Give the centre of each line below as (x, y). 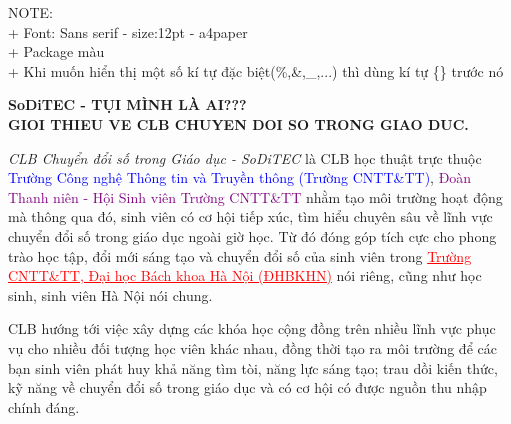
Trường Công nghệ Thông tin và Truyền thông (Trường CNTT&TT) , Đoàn (240, 177)
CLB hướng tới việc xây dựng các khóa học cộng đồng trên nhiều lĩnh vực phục (252, 328)
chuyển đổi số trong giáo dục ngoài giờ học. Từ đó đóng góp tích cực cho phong (252, 235)
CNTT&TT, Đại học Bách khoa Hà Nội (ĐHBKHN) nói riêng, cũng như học (245, 275)
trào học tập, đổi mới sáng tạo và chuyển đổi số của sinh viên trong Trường (240, 255)
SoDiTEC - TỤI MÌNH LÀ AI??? (127, 104)
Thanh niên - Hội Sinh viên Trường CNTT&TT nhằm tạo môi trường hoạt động (255, 196)
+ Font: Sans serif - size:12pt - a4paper (128, 31)
